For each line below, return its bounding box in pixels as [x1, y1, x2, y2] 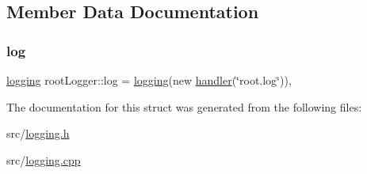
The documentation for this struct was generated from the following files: [6, 98, 362, 115]
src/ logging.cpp [6, 151, 81, 168]
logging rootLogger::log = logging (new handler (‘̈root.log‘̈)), [6, 72, 292, 88]
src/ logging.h [6, 125, 70, 142]
